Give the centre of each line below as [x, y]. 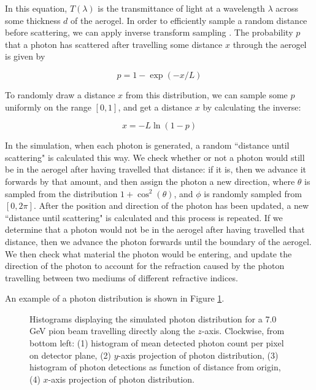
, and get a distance [155, 107]
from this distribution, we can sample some [206, 94]
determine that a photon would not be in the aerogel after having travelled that [155, 229]
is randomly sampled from [253, 193]
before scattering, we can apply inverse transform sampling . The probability [149, 32]
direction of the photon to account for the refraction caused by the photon [145, 266]
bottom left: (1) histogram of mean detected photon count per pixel [157, 343]
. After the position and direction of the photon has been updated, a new [171, 205]
